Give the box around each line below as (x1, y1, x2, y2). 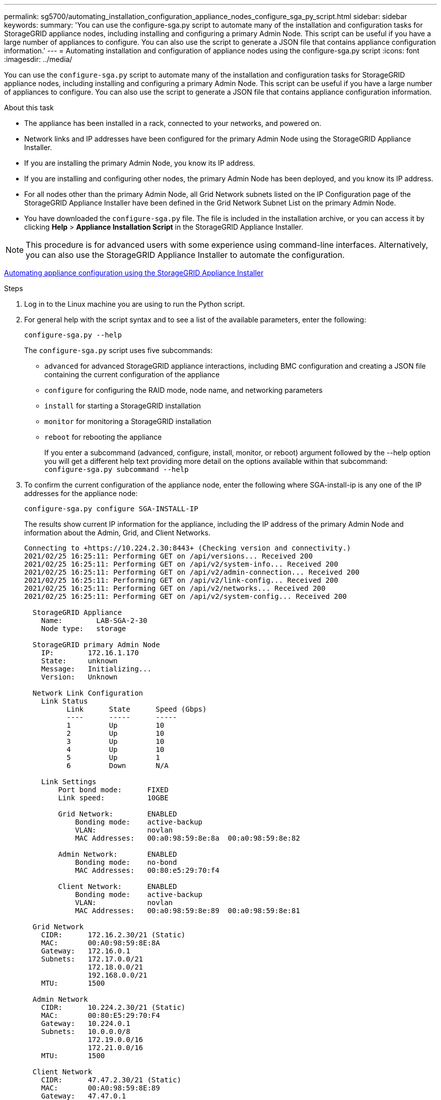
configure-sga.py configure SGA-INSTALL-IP (24, 505, 198, 513)
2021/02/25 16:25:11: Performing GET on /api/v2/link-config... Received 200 (24, 576, 338, 584)
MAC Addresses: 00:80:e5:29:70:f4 (75, 866, 219, 874)
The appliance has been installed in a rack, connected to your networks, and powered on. (24, 119, 322, 127)
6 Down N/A (66, 762, 169, 770)
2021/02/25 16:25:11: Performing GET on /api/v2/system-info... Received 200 (24, 560, 338, 568)
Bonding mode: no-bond (75, 858, 177, 866)
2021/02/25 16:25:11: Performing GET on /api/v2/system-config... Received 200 (24, 592, 347, 600)
